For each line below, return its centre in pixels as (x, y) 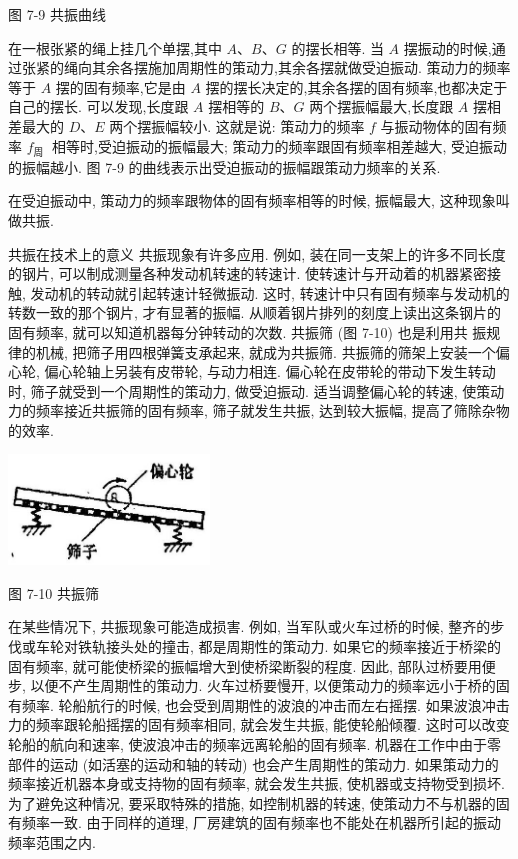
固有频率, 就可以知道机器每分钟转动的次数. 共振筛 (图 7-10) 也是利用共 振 (247, 331)
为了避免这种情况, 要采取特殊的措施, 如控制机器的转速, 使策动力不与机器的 (252, 802)
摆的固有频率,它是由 (120, 86)
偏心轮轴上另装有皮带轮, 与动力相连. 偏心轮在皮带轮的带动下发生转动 (270, 371)
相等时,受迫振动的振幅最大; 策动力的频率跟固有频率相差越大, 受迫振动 (280, 145)
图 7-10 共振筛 (53, 592)
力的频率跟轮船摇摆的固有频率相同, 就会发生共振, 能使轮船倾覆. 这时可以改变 (259, 724)
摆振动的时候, (447, 47)
